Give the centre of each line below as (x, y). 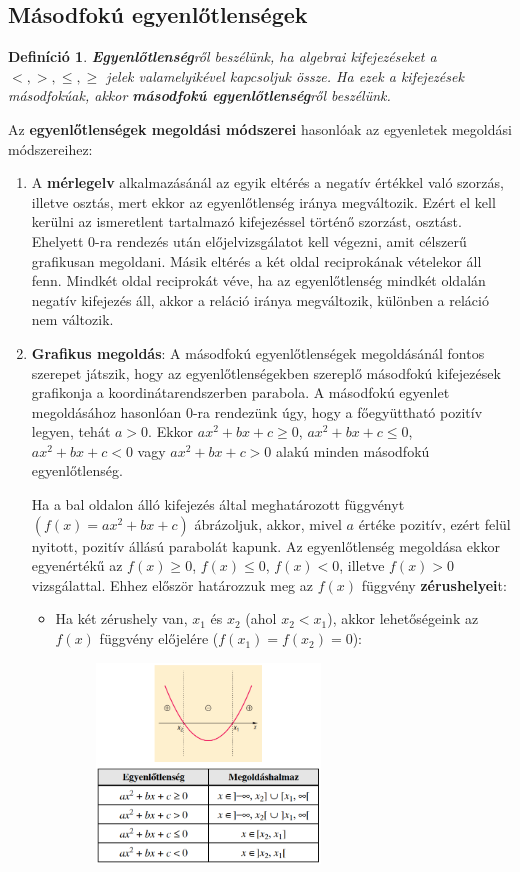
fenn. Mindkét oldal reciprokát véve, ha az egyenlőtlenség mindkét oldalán (258, 280)
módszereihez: (50, 148)
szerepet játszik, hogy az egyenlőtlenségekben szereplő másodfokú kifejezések (266, 372)
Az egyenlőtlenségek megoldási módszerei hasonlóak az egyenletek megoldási (260, 128)
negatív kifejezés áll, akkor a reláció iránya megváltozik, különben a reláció (260, 299)
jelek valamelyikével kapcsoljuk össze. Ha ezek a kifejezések (285, 75)
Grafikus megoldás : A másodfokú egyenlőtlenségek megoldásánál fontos (258, 352)
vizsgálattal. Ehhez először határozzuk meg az (172, 584)
